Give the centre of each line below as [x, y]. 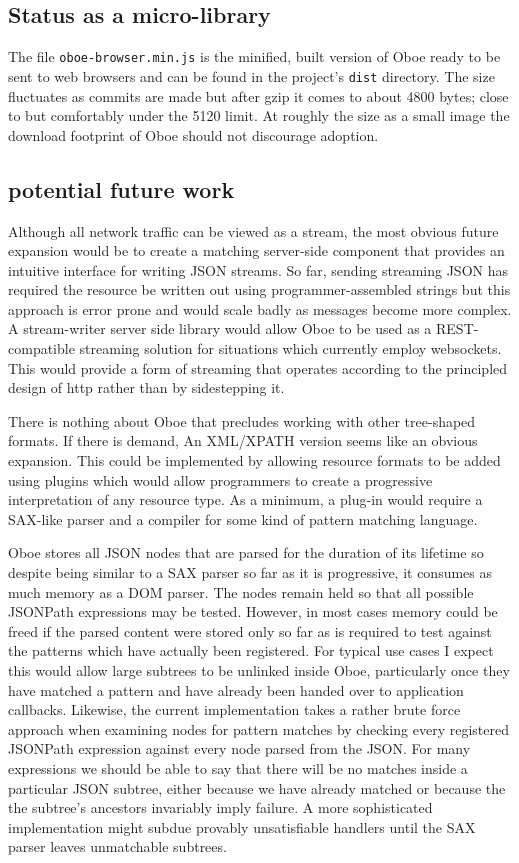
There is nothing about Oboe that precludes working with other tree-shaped [242, 420]
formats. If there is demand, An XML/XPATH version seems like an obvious [243, 440]
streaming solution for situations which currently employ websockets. [290, 348]
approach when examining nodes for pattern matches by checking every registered [258, 728]
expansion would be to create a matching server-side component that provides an [256, 250]
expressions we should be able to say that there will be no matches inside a [238, 767]
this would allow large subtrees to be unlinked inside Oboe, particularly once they [259, 669]
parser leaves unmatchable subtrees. [117, 846]
